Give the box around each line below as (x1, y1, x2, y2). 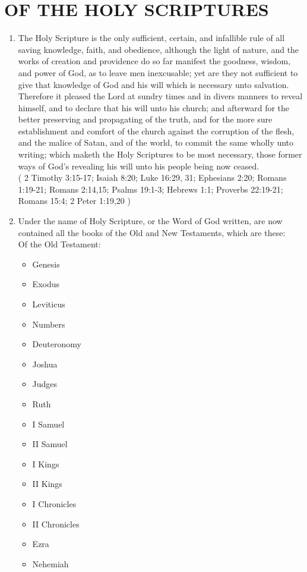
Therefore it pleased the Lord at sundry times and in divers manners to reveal (18, 90, 303, 102)
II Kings (32, 477, 62, 490)
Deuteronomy (32, 338, 81, 350)
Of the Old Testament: (18, 238, 101, 250)
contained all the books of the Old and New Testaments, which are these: (18, 226, 286, 238)
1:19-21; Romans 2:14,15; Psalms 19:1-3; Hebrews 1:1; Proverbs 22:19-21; (18, 183, 283, 195)
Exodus (32, 278, 59, 290)
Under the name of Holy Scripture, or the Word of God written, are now (18, 215, 283, 227)
